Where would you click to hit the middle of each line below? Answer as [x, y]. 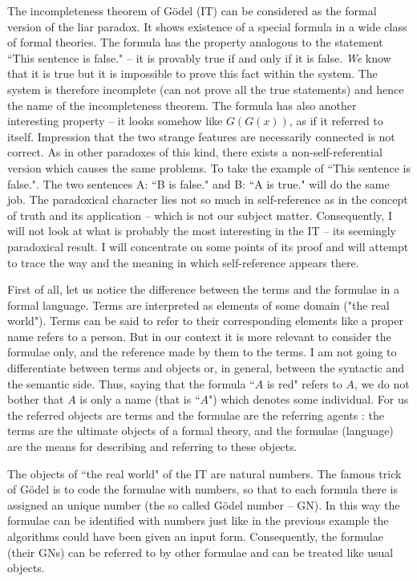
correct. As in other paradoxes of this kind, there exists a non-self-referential [195, 152]
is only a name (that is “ [140, 399]
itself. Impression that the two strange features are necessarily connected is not [201, 136]
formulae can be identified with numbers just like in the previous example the [198, 520]
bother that [36, 399]
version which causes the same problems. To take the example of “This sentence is [209, 167]
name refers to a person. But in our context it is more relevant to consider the [199, 336]
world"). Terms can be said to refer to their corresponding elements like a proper [205, 321]
